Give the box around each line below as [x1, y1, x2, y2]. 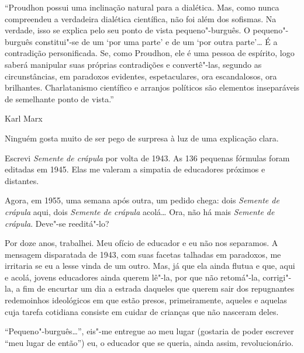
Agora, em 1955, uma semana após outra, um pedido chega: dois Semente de [5, 194, 279, 206]
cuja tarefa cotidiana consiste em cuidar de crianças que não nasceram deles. [5, 305, 279, 317]
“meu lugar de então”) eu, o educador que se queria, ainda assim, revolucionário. [5, 336, 293, 348]
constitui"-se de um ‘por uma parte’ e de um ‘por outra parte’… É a [35, 35, 278, 47]
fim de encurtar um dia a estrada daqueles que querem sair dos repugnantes [23, 282, 295, 295]
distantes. [5, 174, 39, 186]
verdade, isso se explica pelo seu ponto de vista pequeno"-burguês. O [5, 24, 250, 36]
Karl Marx [5, 112, 43, 124]
